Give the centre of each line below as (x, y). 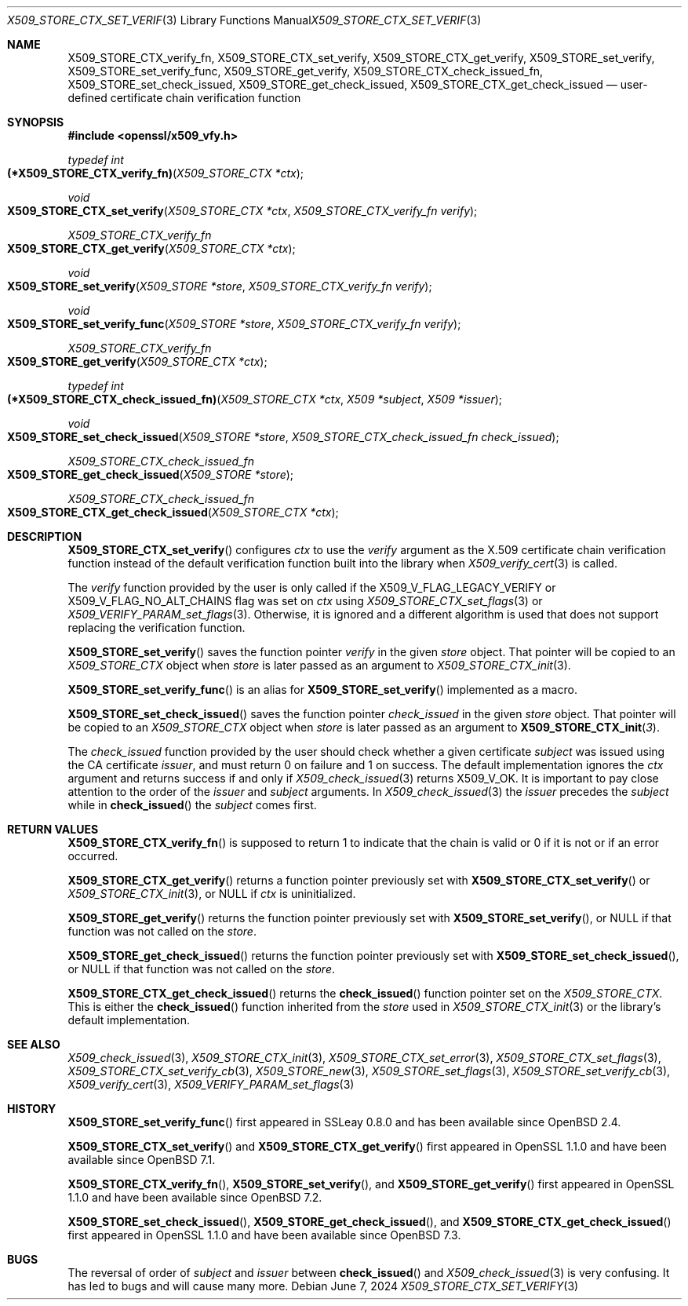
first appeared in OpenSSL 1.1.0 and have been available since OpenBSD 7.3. (264, 1235)
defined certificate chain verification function (184, 98)
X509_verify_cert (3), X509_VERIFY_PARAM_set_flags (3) (211, 1084)
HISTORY (32, 1109)
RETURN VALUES (53, 829)
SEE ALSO (34, 1044)
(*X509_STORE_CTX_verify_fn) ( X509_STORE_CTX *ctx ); (156, 173)
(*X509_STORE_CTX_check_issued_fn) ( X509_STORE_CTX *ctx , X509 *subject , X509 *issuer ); (255, 399)
